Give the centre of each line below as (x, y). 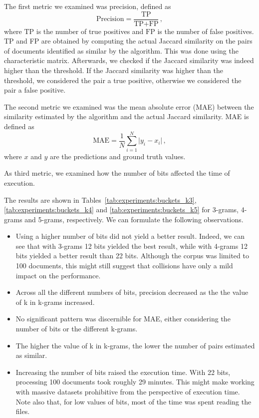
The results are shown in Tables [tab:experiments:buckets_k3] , (100, 199)
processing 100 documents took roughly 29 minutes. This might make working (135, 382)
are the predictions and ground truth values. (118, 156)
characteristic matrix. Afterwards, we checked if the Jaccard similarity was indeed (129, 60)
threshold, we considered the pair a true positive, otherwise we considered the (123, 80)
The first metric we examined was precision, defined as (88, 6)
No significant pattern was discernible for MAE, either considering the (123, 319)
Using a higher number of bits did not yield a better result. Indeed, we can (130, 236)
